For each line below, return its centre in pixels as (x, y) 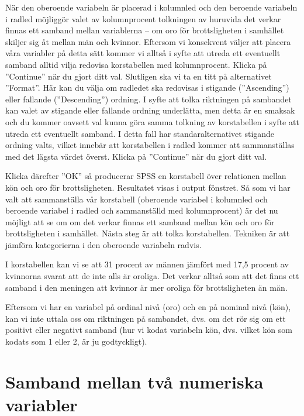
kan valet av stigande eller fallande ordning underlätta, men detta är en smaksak (150, 110)
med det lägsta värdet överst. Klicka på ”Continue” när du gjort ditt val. (136, 156)
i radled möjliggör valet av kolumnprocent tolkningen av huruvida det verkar (143, 18)
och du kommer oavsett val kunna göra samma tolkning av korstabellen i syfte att (152, 121)
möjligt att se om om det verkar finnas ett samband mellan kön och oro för (140, 221)
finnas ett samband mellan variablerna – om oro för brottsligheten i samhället (145, 30)
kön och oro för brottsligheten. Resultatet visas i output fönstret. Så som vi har (148, 187)
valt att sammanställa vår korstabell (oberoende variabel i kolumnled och (137, 199)
